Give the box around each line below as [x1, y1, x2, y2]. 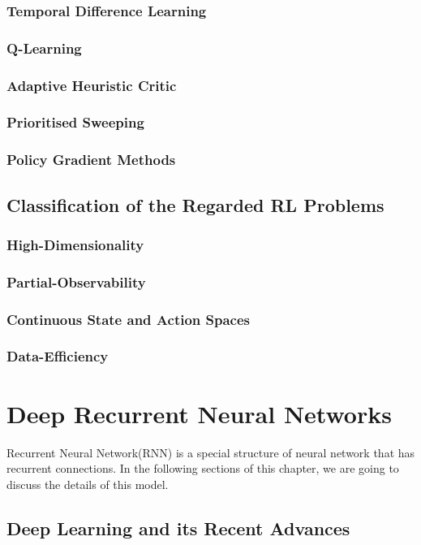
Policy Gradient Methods [6, 149, 176, 170]
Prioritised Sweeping [6, 112, 144, 132]
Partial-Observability [6, 271, 146, 292]
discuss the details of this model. [6, 475, 169, 492]
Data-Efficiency [6, 346, 109, 366]
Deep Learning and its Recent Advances [6, 515, 350, 540]
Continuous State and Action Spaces [6, 309, 250, 329]
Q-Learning [6, 37, 82, 58]
